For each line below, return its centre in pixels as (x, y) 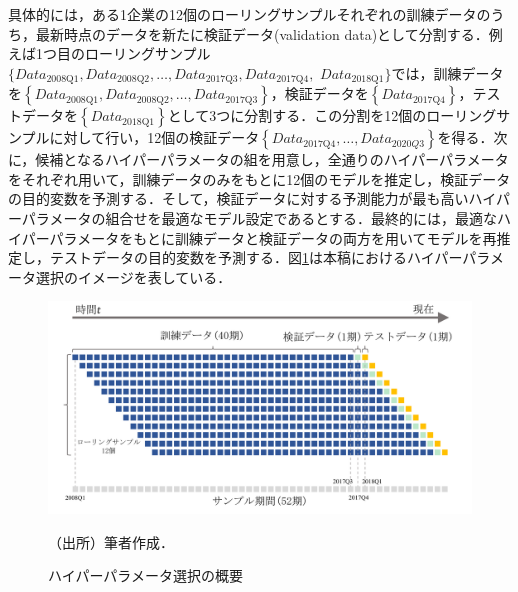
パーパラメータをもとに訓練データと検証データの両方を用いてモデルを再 (259, 237)
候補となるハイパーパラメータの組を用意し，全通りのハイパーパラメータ (272, 159)
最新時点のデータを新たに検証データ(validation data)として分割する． (262, 33)
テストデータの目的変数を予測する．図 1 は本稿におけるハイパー (256, 257)
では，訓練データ (447, 72)
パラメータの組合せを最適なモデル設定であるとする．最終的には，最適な (259, 218)
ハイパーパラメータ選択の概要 (145, 575)
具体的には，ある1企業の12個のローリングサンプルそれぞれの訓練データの (249, 14)
